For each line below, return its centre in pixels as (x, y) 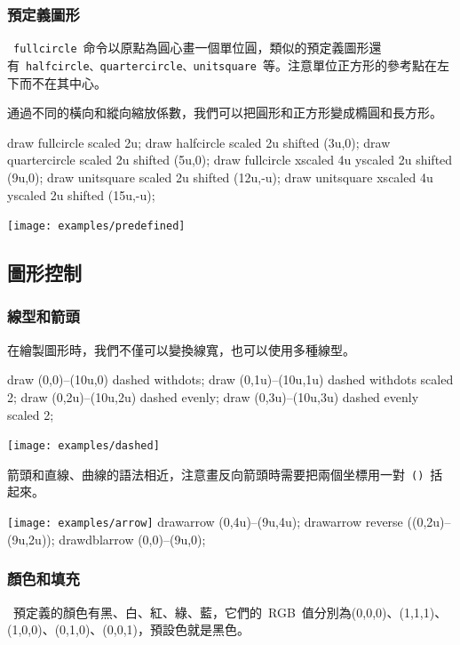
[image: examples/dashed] (83, 446)
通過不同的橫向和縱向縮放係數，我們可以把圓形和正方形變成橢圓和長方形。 (225, 113)
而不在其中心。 (63, 82)
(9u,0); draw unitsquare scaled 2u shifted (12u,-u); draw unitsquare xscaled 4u (220, 177)
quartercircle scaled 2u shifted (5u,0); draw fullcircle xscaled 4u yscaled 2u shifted (230, 160)
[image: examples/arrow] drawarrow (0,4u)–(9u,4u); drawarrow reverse (205, 522)
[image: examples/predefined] (96, 226)
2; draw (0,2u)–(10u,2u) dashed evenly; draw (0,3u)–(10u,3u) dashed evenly (213, 396)
